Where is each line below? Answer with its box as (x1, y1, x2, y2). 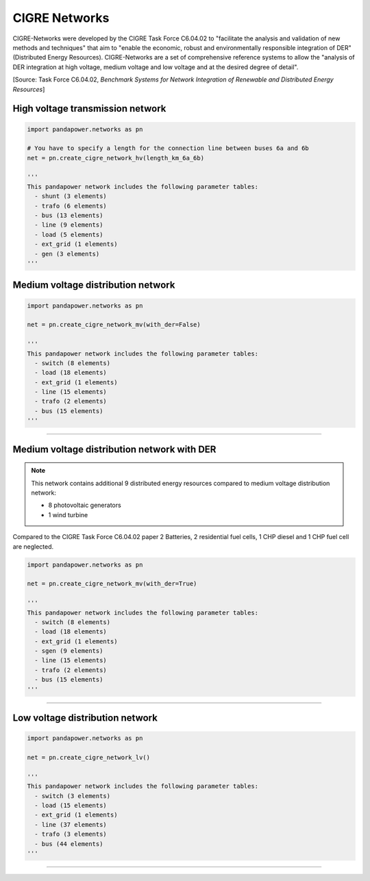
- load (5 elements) (34, 230, 103, 238)
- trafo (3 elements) (34, 830, 108, 839)
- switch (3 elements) (34, 792, 111, 799)
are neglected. (12, 542, 54, 551)
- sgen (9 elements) (34, 647, 103, 655)
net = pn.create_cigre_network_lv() (27, 754, 151, 762)
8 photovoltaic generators (48, 501, 121, 510)
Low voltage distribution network (12, 712, 158, 724)
